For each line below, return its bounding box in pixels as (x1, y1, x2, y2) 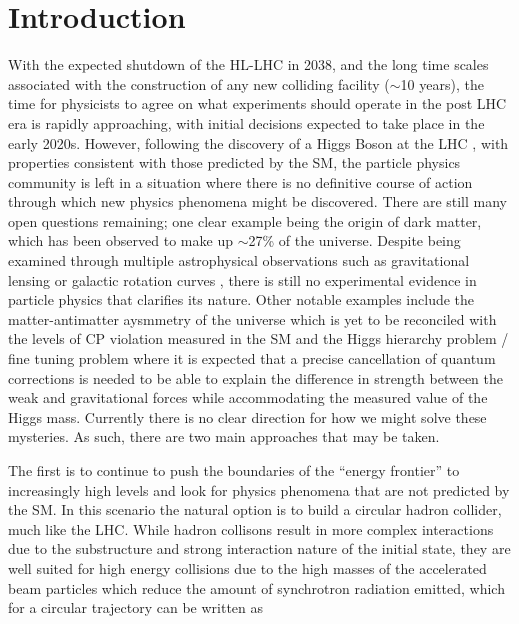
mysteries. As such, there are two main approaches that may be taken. (8, 426, 440, 447)
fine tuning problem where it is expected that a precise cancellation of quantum (8, 348, 496, 369)
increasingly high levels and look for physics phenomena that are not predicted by (8, 479, 510, 500)
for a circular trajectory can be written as (8, 597, 264, 618)
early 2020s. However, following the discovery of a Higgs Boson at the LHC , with (8, 132, 509, 153)
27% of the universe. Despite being (248, 230, 461, 251)
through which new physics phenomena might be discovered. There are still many (8, 191, 507, 212)
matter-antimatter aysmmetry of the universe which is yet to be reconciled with (8, 308, 497, 329)
